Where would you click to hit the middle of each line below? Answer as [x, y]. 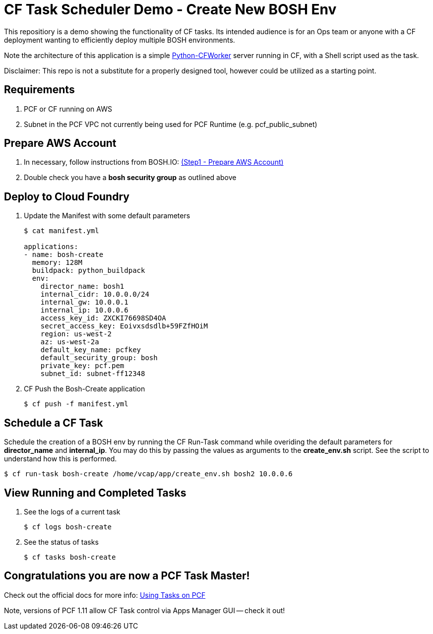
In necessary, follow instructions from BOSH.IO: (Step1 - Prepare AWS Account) [154, 162]
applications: [51, 247]
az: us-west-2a [70, 342]
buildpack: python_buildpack [89, 271]
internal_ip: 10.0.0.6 [84, 310]
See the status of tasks [61, 542]
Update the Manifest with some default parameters [107, 216]
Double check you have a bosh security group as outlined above [130, 178]
